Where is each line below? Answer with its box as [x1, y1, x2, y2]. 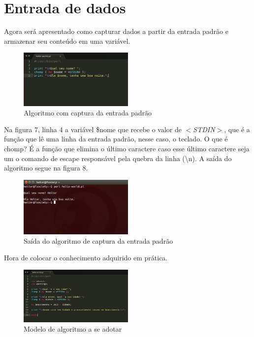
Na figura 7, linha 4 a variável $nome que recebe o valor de [4, 124, 182, 134]
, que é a [224, 124, 250, 134]
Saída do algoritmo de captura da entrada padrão [24, 236, 173, 246]
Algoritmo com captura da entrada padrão [24, 108, 152, 118]
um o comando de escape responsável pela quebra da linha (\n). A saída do [4, 153, 232, 163]
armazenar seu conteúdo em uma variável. [4, 35, 130, 46]
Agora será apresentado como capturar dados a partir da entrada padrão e [4, 26, 228, 36]
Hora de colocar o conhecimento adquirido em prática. [4, 253, 168, 263]
